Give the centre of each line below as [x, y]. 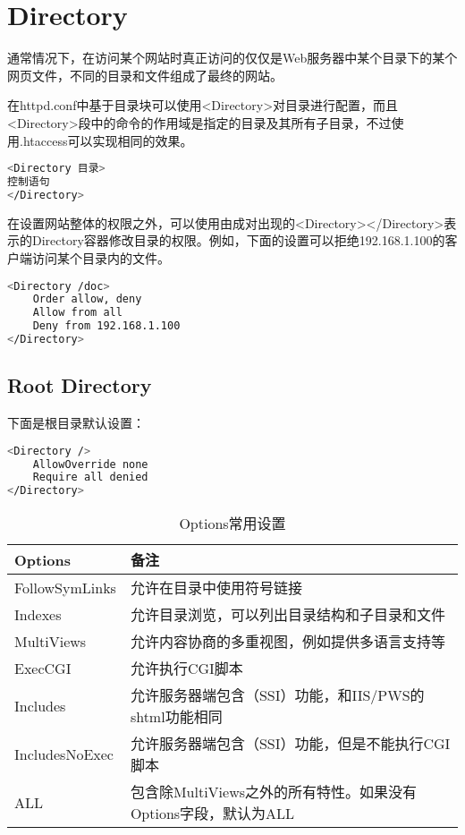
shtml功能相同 [176, 717]
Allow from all [77, 313]
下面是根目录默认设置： [76, 423]
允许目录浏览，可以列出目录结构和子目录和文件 [287, 615]
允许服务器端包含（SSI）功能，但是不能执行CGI [290, 744]
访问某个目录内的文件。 [101, 257]
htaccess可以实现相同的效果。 [108, 140]
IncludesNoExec [64, 754]
